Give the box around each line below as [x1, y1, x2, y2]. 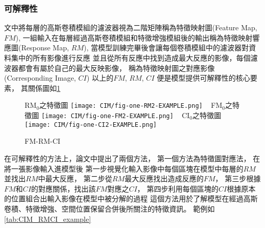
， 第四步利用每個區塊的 [137, 183, 219, 194]
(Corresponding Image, [4, 72, 76, 83]
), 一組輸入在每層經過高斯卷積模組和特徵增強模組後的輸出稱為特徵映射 [15, 32, 253, 43]
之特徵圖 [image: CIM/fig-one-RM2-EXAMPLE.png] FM [39, 100, 222, 110]
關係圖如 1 [28, 82, 60, 93]
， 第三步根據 [215, 173, 261, 184]
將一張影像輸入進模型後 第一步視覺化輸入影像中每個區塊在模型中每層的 [4, 163, 243, 174]
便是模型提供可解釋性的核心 [156, 72, 250, 83]
